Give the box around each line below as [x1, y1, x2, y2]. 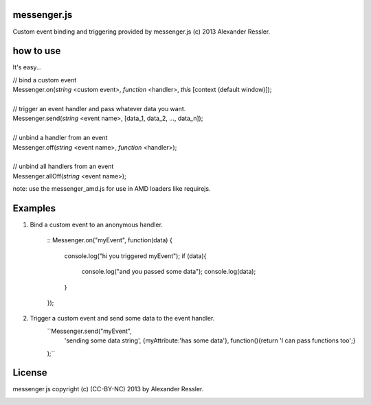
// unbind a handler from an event [12, 134, 108, 142]
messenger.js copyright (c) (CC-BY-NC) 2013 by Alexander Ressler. [12, 385, 204, 393]
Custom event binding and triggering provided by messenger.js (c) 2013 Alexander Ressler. [12, 27, 271, 36]
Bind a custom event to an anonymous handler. [30, 220, 163, 229]
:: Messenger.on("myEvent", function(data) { [47, 236, 173, 244]
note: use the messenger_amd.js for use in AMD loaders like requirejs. [12, 185, 211, 193]
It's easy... [12, 63, 42, 71]
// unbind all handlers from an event [12, 162, 114, 171]
